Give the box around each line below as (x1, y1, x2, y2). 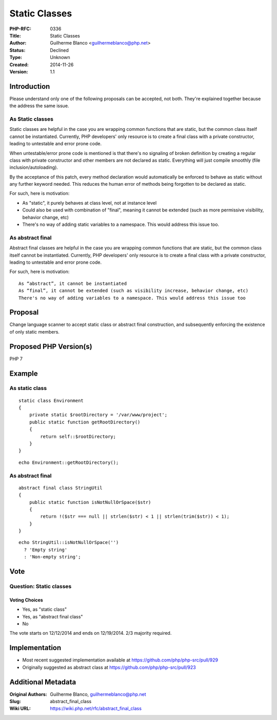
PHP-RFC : (9, 26, 32, 32)
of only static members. (9, 328, 60, 335)
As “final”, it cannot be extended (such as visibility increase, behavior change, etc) (18, 288, 249, 294)
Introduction (9, 82, 50, 91)
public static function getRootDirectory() (29, 419, 141, 425)
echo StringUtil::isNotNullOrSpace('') (18, 539, 119, 546)
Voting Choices (9, 597, 43, 603)
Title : (9, 32, 22, 38)
